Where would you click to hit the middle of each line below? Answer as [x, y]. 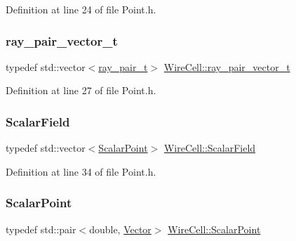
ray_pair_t [123, 66]
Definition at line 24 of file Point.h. [81, 9]
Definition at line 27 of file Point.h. [81, 90]
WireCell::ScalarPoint [214, 229]
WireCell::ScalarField [210, 148]
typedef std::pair [41, 229]
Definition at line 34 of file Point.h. [81, 171]
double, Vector [120, 229]
